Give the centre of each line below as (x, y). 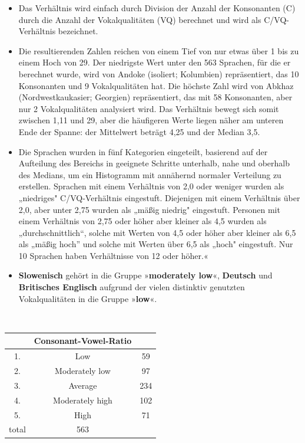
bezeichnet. (78, 31)
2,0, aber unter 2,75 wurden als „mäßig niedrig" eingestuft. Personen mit (149, 209)
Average (83, 385)
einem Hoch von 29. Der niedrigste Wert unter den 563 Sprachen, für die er (155, 62)
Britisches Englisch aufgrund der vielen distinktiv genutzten (132, 287)
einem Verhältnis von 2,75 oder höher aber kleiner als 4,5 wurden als (142, 221)
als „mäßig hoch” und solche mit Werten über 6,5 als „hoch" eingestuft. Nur (156, 244)
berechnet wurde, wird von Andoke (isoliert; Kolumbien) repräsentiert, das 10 (159, 73)
